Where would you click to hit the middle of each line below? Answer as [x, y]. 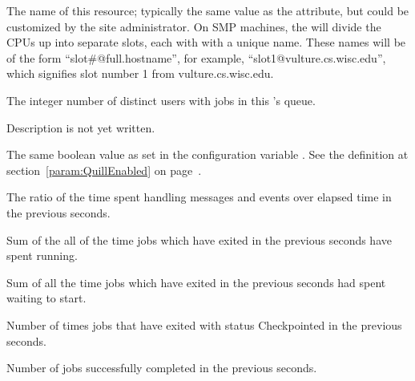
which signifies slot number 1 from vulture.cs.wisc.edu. [140, 73]
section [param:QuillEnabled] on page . [104, 170]
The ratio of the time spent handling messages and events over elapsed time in [199, 197]
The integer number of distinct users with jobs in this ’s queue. [161, 100]
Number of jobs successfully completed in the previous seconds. [162, 368]
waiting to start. [46, 298]
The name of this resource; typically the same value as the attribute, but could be [208, 10]
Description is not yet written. [81, 127]
